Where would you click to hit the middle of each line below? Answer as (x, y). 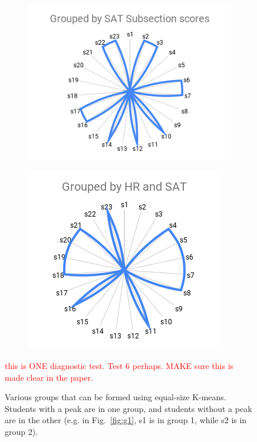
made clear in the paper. (49, 377)
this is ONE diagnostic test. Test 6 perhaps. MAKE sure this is (119, 366)
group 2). (22, 432)
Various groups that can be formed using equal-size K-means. (116, 397)
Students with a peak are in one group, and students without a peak (128, 408)
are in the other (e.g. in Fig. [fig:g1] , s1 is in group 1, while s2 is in (126, 420)
